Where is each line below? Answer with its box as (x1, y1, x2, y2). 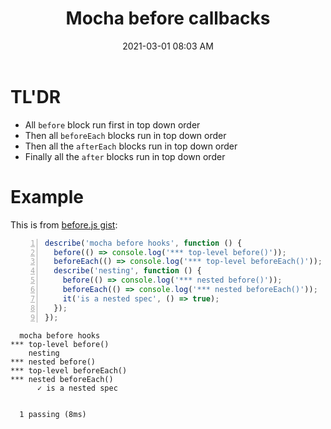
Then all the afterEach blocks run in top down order (24, 140, 238, 152)
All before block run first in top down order (24, 118, 201, 131)
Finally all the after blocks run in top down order (24, 150, 226, 162)
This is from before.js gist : (10, 218, 118, 231)
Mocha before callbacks (65, 7, 271, 30)
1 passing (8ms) (19, 409, 87, 419)
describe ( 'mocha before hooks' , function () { (44, 238, 243, 248)
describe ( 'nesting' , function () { (53, 266, 202, 276)
